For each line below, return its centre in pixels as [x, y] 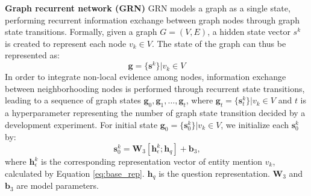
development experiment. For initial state [81, 124]
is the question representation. [214, 173]
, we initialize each [255, 124]
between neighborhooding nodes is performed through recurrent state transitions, [155, 88]
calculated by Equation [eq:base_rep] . [75, 173]
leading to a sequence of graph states [73, 100]
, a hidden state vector [249, 32]
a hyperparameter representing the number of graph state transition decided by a [155, 113]
